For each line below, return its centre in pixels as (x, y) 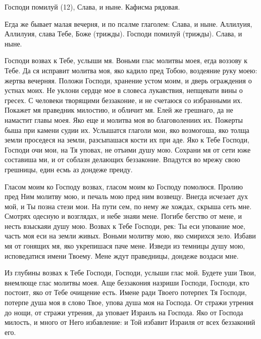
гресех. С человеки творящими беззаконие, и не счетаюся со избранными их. (124, 100)
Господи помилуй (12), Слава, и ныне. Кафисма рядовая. (92, 7)
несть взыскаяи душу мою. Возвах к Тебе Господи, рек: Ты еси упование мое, (125, 226)
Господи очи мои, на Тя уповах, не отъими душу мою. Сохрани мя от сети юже (128, 149)
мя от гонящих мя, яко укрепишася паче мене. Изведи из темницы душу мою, (125, 246)
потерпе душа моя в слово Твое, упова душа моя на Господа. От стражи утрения (129, 302)
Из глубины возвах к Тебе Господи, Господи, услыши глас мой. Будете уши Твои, (130, 273)
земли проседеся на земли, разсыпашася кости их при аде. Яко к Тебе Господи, (127, 140)
